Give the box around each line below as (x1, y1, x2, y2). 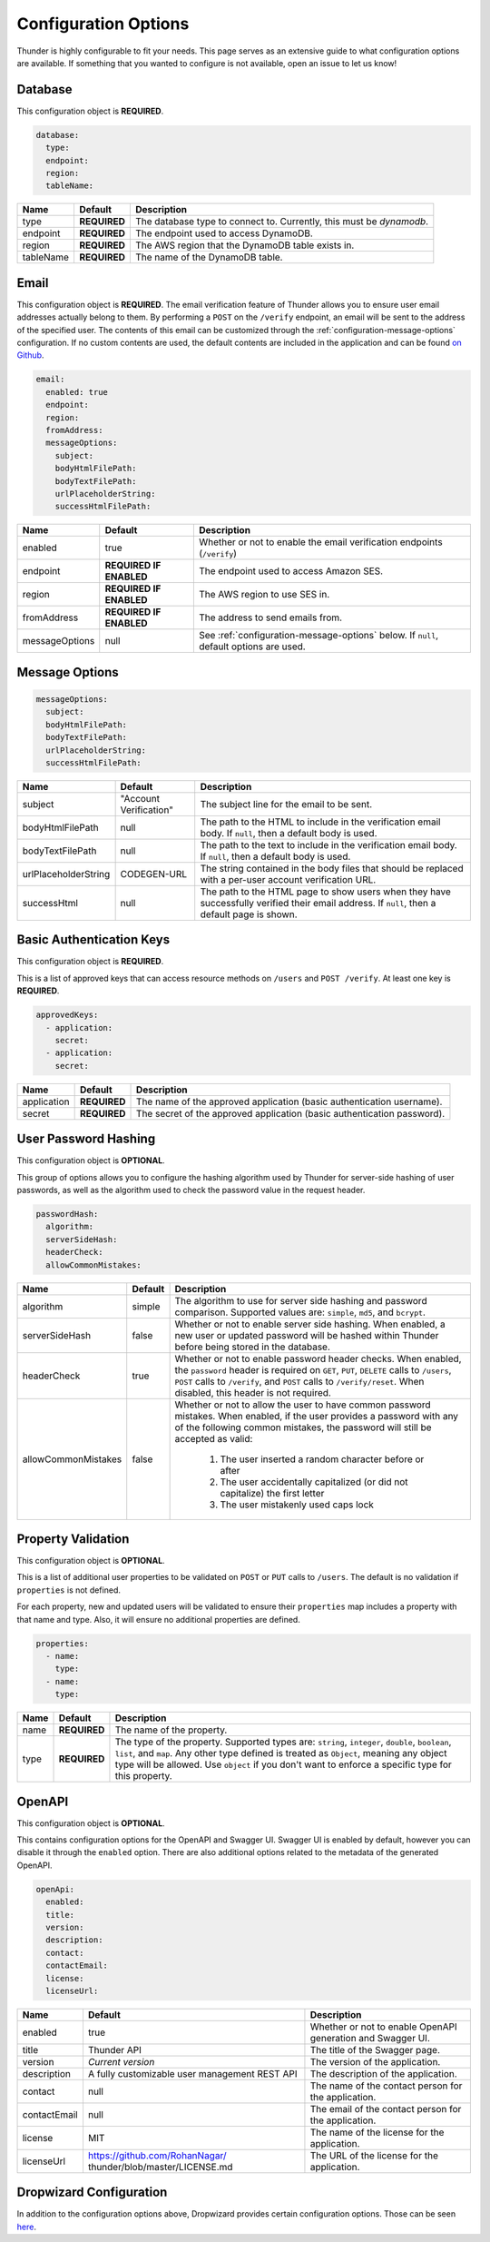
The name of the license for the (309, 2126, 445, 2138)
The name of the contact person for (309, 2079, 463, 2092)
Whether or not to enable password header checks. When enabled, (174, 1352, 462, 1365)
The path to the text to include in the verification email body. (200, 838, 457, 851)
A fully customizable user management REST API (87, 2067, 298, 2079)
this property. (114, 1770, 172, 1783)
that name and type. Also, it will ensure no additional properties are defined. (16, 1614, 301, 1625)
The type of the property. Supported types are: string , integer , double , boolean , (114, 1735, 452, 1748)
